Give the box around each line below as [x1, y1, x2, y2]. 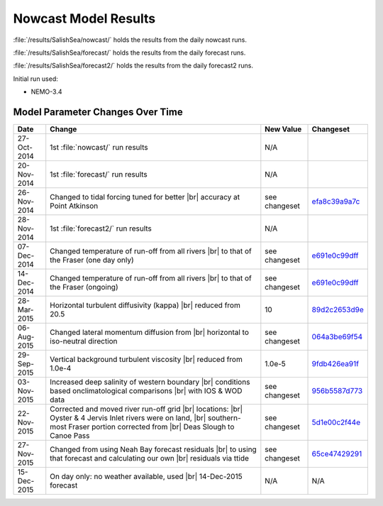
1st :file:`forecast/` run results [50, 170, 148, 180]
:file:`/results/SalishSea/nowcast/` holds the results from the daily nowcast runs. [13, 35, 248, 44]
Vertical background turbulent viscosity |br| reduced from [50, 355, 243, 365]
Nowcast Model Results [13, 11, 156, 26]
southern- [207, 413, 241, 423]
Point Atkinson [50, 201, 99, 211]
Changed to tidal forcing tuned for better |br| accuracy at [50, 192, 240, 202]
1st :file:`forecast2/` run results [50, 224, 152, 233]
